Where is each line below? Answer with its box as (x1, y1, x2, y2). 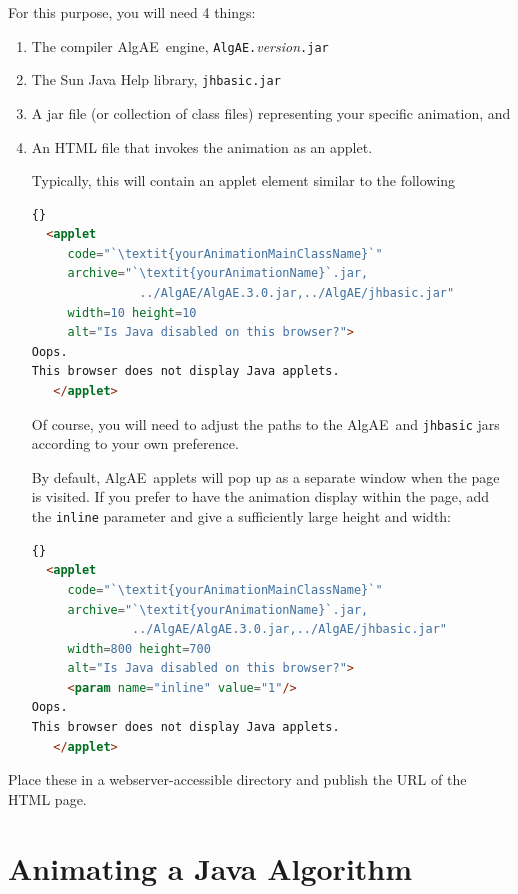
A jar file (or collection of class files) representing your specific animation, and (31, 102, 511, 123)
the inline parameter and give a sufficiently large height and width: (31, 506, 451, 527)
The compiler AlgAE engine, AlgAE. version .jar (31, 35, 329, 56)
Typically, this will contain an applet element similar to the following (31, 170, 456, 191)
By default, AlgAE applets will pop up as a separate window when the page (31, 466, 500, 487)
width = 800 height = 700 (67, 641, 211, 656)
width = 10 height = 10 (67, 305, 197, 320)
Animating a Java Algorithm (8, 847, 413, 888)
